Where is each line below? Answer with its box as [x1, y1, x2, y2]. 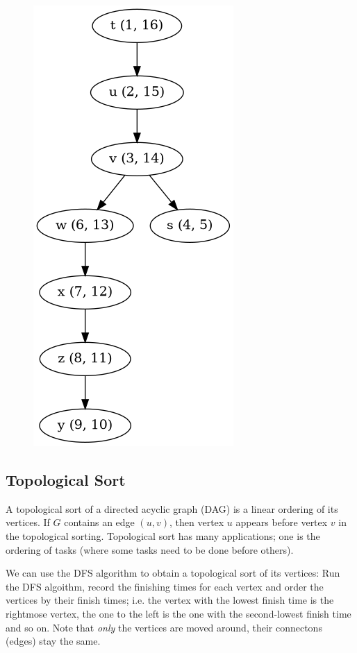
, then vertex [169, 515, 224, 529]
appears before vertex [235, 515, 328, 529]
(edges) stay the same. [6, 634, 101, 648]
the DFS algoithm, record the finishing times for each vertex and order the [6, 579, 324, 593]
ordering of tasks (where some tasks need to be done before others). [6, 542, 294, 557]
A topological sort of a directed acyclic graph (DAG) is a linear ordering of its [6, 501, 338, 516]
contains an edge [64, 515, 135, 529]
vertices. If [6, 515, 50, 529]
